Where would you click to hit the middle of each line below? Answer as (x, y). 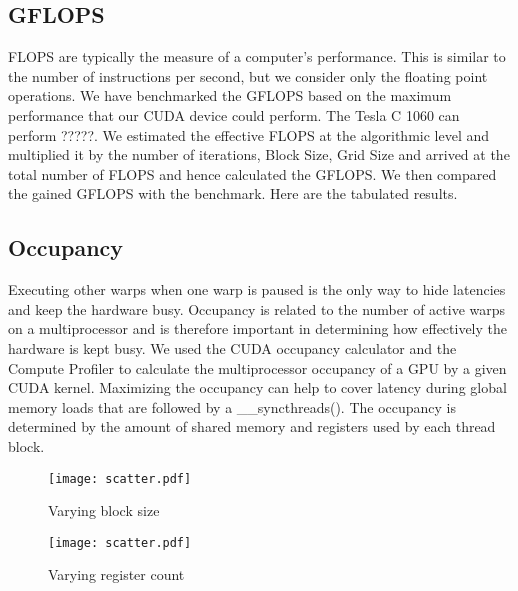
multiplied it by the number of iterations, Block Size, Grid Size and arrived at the (259, 154)
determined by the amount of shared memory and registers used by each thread (252, 426)
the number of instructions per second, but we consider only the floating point (248, 75)
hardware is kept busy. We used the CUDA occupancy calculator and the (232, 347)
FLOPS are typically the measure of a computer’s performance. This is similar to (257, 56)
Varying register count (116, 574)
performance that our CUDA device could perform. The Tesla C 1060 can (234, 114)
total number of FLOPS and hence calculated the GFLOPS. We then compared (252, 173)
